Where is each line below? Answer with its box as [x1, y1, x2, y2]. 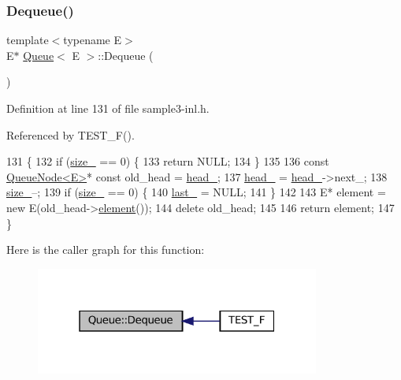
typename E [63, 32, 122, 48]
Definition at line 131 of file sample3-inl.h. [6, 100, 210, 116]
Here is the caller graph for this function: [6, 241, 205, 258]
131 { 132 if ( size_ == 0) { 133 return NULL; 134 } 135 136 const [6, 153, 329, 170]
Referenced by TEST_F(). [6, 126, 135, 143]
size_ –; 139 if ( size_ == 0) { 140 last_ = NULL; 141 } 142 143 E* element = [6, 184, 386, 200]
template [6, 32, 49, 48]
